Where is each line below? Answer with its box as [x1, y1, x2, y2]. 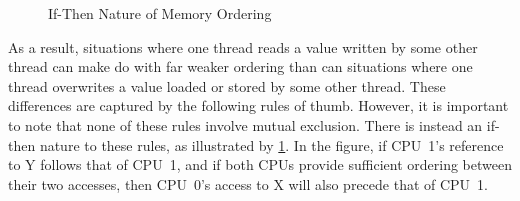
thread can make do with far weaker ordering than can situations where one [8, 56, 473, 77]
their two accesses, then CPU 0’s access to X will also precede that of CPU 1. [8, 173, 489, 194]
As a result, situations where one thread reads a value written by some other [8, 36, 478, 57]
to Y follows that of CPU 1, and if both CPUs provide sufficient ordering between [8, 154, 512, 175]
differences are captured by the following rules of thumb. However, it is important [8, 95, 509, 116]
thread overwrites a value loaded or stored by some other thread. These [8, 75, 446, 96]
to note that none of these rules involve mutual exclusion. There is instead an [8, 114, 483, 135]
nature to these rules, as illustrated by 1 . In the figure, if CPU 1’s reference [39, 134, 504, 155]
